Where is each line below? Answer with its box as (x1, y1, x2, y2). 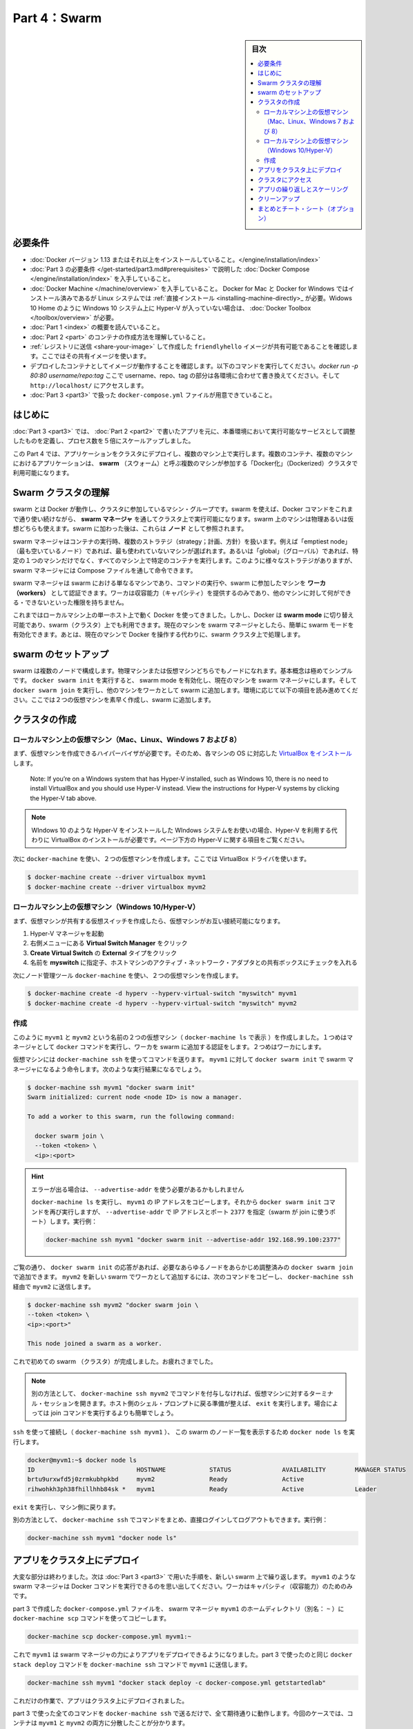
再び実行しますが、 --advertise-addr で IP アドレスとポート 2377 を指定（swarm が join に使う (49, 1208, 330, 1216)
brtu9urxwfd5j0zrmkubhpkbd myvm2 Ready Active (27, 1475, 305, 1483)
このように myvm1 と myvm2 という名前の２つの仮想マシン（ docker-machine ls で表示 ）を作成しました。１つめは (12, 1033, 347, 1041)
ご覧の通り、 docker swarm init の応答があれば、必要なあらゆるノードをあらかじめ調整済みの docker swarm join (12, 1263, 354, 1272)
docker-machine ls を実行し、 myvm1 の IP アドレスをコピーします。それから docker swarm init (31, 1198, 322, 1206)
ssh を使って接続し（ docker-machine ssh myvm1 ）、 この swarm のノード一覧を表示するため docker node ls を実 (12, 1428, 355, 1436)
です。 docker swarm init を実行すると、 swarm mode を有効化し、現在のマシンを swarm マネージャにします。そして (12, 676, 357, 685)
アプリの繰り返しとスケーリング (258, 185, 349, 193)
